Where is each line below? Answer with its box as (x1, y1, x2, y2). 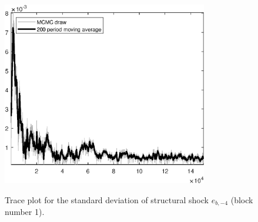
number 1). (5, 206, 45, 218)
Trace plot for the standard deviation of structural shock (5, 193, 209, 206)
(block (230, 193, 253, 206)
